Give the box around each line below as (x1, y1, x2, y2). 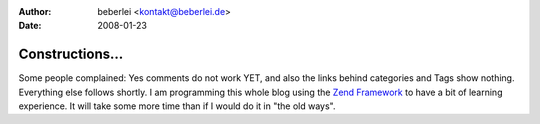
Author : (18, 6, 52, 17)
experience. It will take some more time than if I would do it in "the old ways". (18, 100, 336, 112)
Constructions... (18, 46, 124, 63)
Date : (18, 20, 42, 32)
